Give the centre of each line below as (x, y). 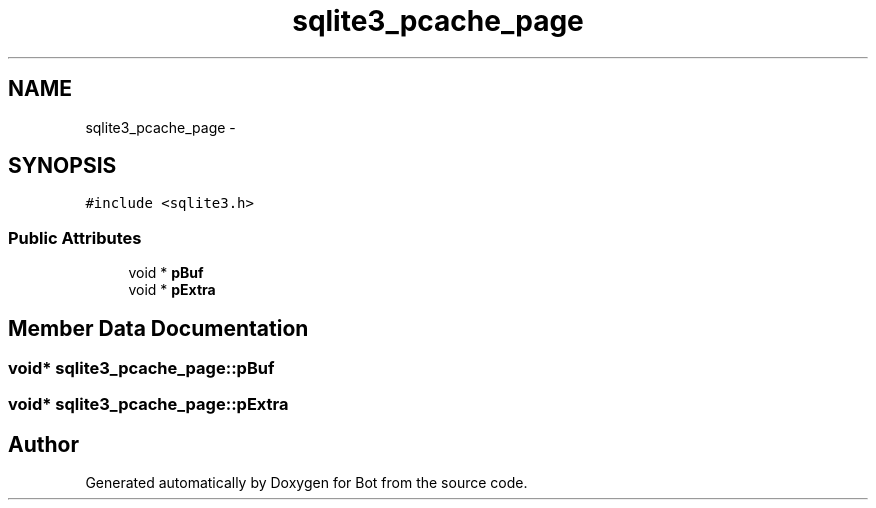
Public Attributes (75, 237)
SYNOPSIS (62, 166)
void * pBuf (166, 273)
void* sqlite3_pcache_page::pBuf (141, 368)
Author (43, 444)
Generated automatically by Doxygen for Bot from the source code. (306, 483)
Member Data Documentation (158, 328)
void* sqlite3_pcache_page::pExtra (148, 404)
